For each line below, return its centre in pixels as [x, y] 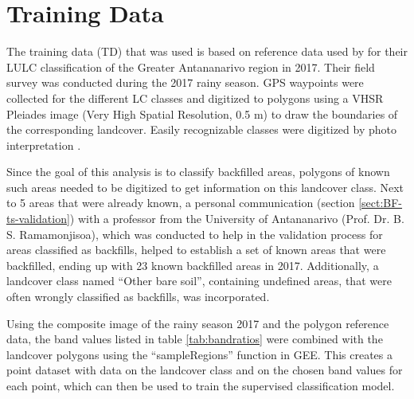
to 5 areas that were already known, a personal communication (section [181, 203]
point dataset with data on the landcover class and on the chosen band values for [205, 370]
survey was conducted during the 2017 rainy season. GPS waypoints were [185, 82]
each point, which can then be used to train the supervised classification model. [201, 385]
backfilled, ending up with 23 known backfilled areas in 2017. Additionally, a [193, 265]
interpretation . [44, 145]
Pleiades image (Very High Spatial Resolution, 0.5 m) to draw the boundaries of [202, 113]
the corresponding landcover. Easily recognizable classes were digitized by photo [201, 129]
